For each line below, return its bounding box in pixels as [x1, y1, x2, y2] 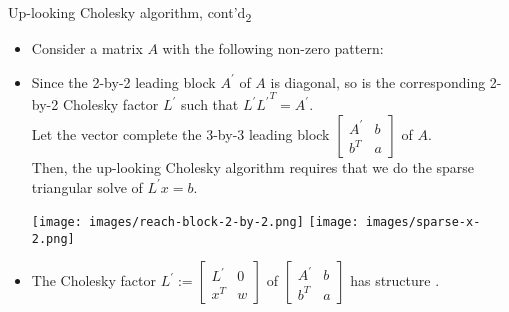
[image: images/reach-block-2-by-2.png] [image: [31, 215, 359, 230]
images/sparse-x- [365, 215, 481, 230]
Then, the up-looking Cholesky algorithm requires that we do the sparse [31, 156, 475, 177]
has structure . [350, 270, 440, 291]
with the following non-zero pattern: [162, 38, 384, 59]
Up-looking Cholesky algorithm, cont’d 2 [8, 2, 252, 25]
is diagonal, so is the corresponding [270, 71, 486, 92]
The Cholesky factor [31, 270, 156, 291]
